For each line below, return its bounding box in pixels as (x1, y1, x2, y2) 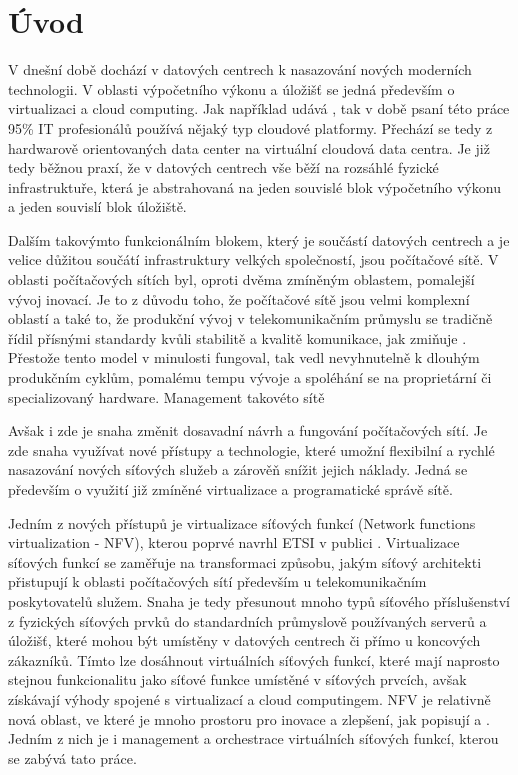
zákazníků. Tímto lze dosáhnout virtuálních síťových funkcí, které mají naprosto (8, 649, 500, 670)
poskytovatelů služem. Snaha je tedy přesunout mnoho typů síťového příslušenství (8, 590, 510, 611)
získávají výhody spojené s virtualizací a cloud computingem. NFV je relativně (8, 688, 491, 709)
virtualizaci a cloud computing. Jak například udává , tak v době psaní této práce (8, 98, 510, 119)
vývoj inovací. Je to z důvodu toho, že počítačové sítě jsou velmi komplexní (8, 288, 470, 309)
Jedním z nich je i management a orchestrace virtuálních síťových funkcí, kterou (8, 728, 499, 749)
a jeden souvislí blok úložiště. (8, 196, 187, 217)
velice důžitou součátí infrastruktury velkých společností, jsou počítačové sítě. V (8, 249, 499, 270)
